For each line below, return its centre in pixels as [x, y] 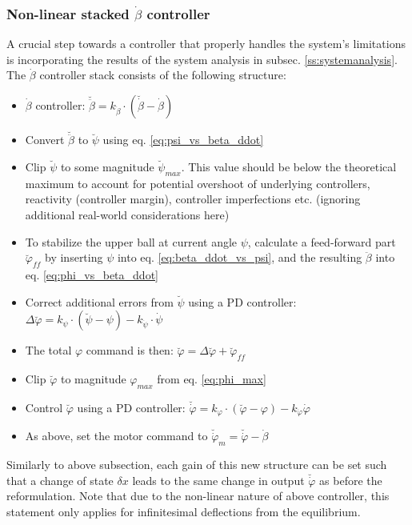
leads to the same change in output [218, 480]
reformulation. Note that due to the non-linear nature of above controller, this [198, 496]
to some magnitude [107, 167]
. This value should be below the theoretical [289, 167]
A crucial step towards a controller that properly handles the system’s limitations [206, 44]
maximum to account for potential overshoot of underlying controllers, [198, 183]
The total [48, 350]
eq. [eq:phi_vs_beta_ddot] [92, 275]
